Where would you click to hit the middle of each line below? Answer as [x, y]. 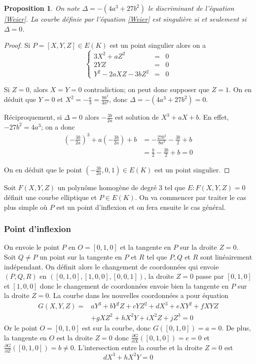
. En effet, [214, 117]
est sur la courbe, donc [116, 328]
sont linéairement [226, 256]
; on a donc [58, 126]
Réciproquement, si [33, 117]
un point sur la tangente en [81, 256]
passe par [210, 276]
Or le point [21, 328]
